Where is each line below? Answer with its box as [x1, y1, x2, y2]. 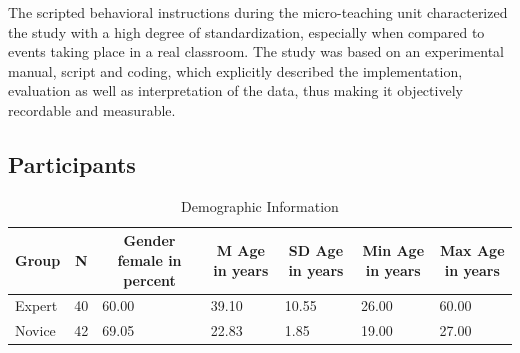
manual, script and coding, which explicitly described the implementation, [8, 60, 463, 81]
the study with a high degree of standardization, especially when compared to [8, 21, 485, 42]
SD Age [288, 240, 344, 261]
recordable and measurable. [8, 99, 176, 120]
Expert [15, 295, 58, 316]
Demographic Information [181, 195, 339, 216]
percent [123, 269, 176, 290]
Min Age [362, 240, 425, 261]
